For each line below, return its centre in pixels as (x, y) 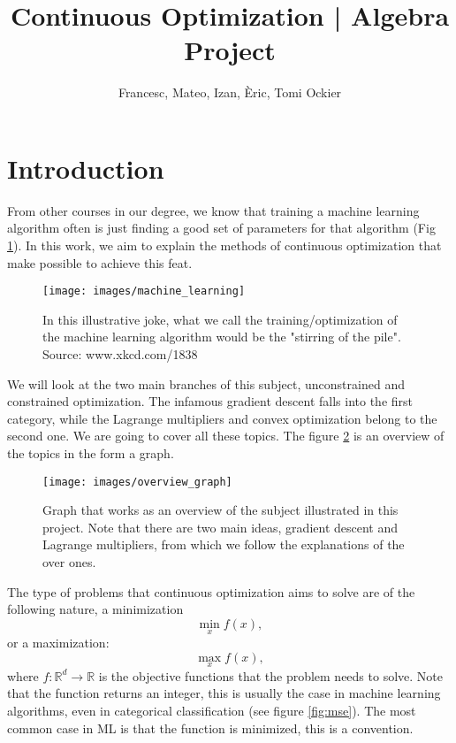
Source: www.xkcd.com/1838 (120, 354)
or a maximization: (58, 643)
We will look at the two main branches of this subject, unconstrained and (206, 383)
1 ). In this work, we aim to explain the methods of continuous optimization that (224, 245)
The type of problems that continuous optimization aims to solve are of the (211, 591)
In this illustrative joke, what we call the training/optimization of (220, 319)
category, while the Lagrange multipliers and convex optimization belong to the (222, 418)
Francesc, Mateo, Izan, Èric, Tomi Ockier (230, 92)
